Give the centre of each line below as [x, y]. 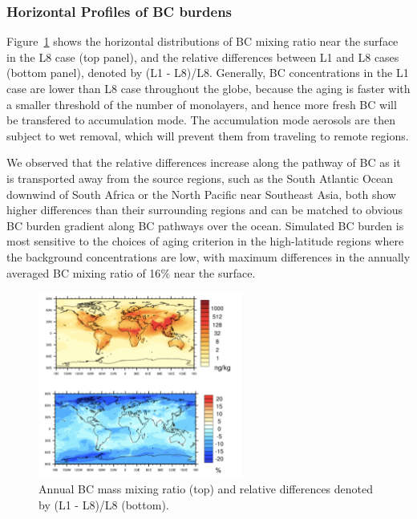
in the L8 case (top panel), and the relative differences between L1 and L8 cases [203, 57]
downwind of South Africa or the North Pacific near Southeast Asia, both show [201, 194]
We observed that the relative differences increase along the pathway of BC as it [204, 162]
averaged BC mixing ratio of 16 [84, 272]
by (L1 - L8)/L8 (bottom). [104, 505]
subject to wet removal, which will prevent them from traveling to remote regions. [208, 135]
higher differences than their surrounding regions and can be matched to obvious [205, 210]
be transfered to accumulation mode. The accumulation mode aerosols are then [201, 120]
